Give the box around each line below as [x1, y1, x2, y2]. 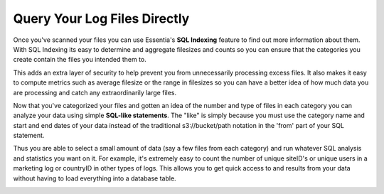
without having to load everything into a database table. [13, 174, 177, 183]
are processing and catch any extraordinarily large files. [13, 88, 177, 97]
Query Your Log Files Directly [13, 11, 190, 26]
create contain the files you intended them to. [13, 55, 147, 64]
